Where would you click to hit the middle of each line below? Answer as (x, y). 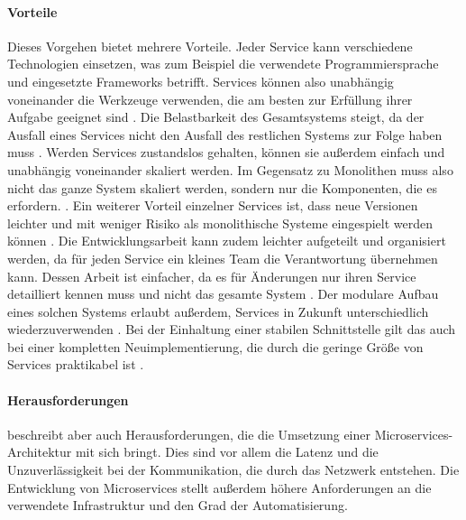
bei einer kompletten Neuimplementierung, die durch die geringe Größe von (215, 346)
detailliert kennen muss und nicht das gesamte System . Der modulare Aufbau (223, 294)
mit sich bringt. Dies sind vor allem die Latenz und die (227, 452)
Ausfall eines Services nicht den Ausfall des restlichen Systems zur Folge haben (225, 134)
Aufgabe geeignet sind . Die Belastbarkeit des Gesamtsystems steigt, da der (216, 117)
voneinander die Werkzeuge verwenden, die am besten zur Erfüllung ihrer (210, 99)
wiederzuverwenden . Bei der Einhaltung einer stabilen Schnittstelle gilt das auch (232, 329)
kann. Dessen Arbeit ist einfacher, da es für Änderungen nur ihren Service (212, 276)
